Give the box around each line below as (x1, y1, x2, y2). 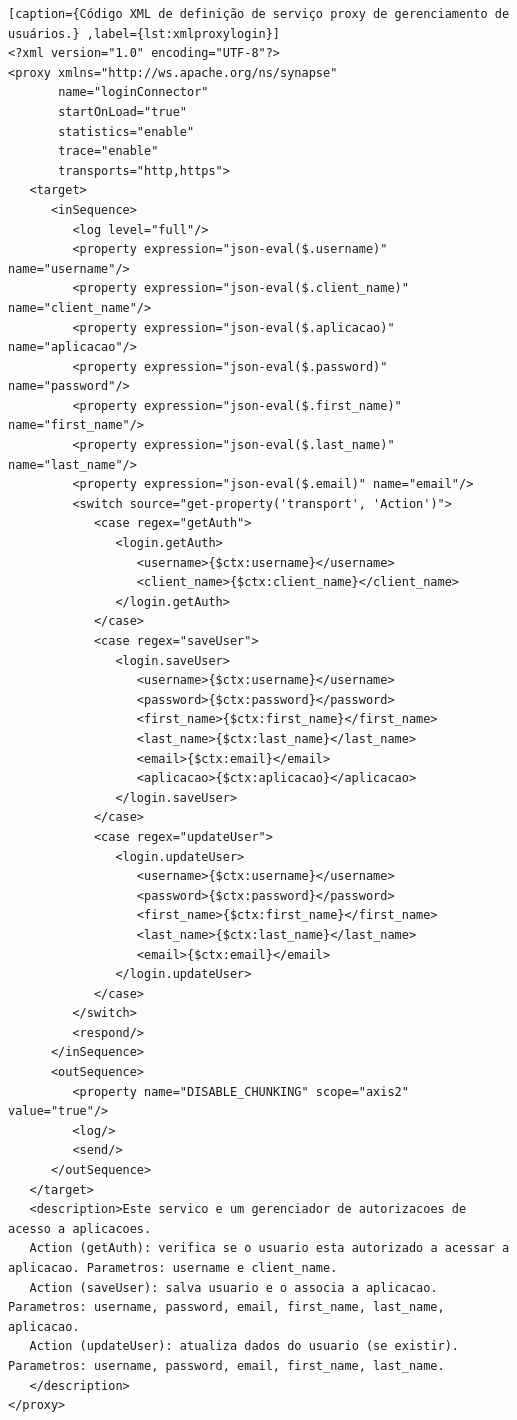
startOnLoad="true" (58, 104, 187, 119)
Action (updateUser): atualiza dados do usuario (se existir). (29, 1339, 460, 1354)
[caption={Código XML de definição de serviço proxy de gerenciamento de (8, 7, 510, 21)
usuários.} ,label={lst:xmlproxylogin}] (8, 26, 281, 41)
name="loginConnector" (58, 85, 209, 100)
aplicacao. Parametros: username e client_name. (8, 1261, 338, 1275)
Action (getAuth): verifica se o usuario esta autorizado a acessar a (29, 1241, 510, 1256)
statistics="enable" (58, 124, 195, 139)
